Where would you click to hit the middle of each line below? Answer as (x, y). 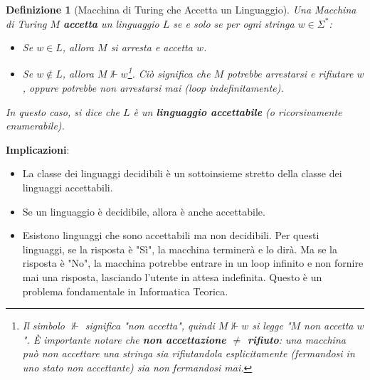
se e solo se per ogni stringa (234, 23)
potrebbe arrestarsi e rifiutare (290, 74)
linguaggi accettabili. (68, 187)
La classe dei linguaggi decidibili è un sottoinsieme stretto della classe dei (182, 173)
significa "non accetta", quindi (150, 326)
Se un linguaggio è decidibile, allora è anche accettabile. (144, 211)
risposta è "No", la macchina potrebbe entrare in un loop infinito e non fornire (193, 263)
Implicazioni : (38, 149)
